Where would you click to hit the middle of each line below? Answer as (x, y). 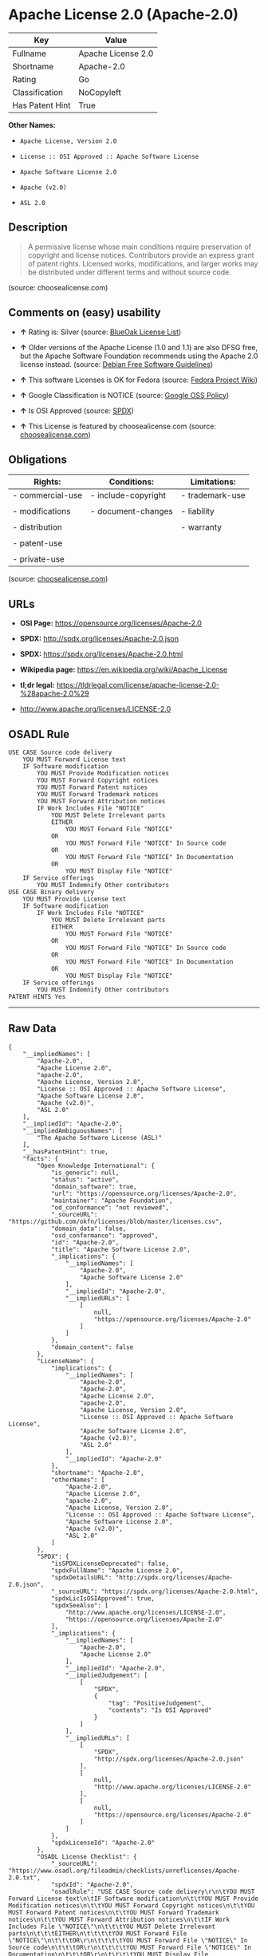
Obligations (38, 459)
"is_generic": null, (85, 1173)
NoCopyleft (100, 92)
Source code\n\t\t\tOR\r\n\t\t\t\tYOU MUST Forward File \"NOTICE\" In (130, 1947)
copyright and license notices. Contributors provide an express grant (141, 255)
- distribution (37, 527)
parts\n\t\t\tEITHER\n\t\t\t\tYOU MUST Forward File (98, 1933)
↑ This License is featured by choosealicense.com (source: (118, 426)
